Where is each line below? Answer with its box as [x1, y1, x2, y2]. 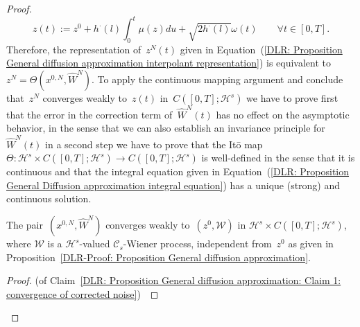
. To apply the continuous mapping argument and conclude [92, 72, 343, 87]
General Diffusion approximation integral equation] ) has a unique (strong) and [6, 177, 341, 192]
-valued [79, 236, 110, 251]
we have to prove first [246, 91, 338, 105]
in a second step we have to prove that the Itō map [45, 136, 263, 151]
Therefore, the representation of [6, 42, 142, 56]
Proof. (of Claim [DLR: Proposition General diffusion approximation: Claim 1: [6, 273, 341, 288]
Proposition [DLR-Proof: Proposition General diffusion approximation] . [6, 249, 311, 264]
